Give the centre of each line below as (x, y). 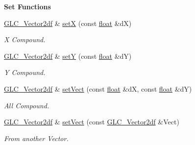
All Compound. (27, 105)
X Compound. (25, 39)
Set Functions (27, 6)
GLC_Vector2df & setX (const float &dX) (68, 23)
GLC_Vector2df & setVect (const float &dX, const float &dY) (98, 88)
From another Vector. (36, 138)
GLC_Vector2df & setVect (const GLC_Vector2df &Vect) (92, 122)
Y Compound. (25, 72)
